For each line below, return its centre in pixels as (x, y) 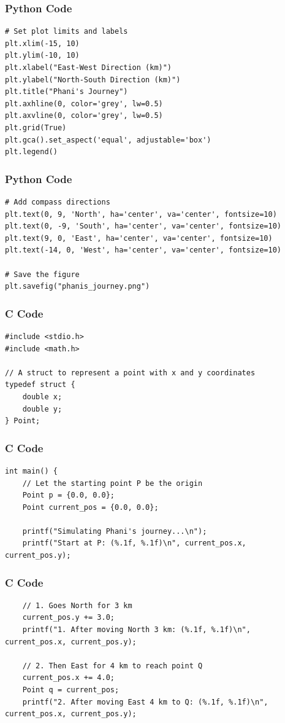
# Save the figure (42, 274)
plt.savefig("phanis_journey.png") (78, 287)
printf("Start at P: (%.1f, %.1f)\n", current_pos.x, (134, 543)
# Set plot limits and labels (66, 32)
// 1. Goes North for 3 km (77, 605)
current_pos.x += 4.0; (68, 678)
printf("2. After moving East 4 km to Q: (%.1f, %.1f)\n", (145, 702)
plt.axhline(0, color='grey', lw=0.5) (84, 104)
